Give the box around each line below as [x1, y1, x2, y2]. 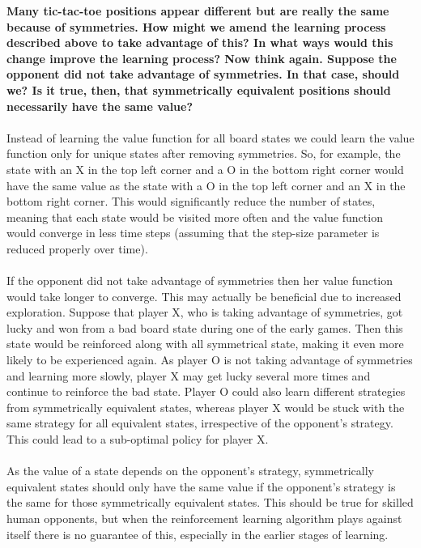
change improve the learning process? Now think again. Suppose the [6, 49, 397, 66]
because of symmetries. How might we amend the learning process [6, 18, 386, 35]
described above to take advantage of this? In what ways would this [6, 34, 393, 51]
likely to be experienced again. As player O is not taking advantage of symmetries [6, 351, 413, 368]
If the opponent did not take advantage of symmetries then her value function [6, 272, 393, 289]
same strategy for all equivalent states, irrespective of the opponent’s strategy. [6, 414, 393, 431]
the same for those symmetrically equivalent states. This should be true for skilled [6, 494, 414, 511]
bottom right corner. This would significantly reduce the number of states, [6, 193, 376, 210]
